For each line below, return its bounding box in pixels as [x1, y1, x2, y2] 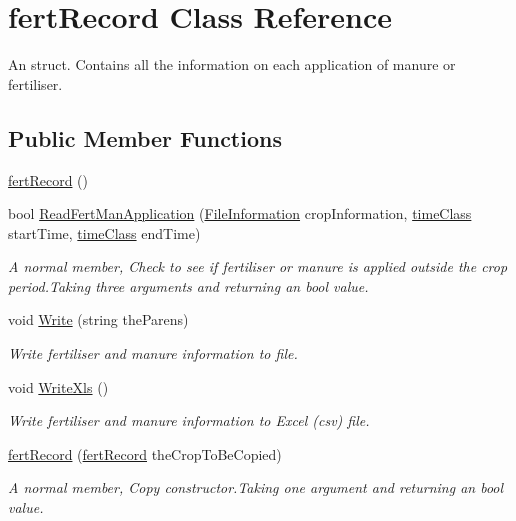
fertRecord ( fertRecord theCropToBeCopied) [8, 443, 282, 464]
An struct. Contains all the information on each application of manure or [8, 54, 456, 75]
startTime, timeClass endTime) [8, 222, 201, 243]
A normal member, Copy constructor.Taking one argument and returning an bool [8, 477, 504, 498]
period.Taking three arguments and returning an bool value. [8, 275, 369, 296]
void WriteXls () [8, 376, 109, 397]
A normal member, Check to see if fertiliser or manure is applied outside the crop [8, 256, 508, 277]
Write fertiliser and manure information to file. [8, 343, 298, 364]
